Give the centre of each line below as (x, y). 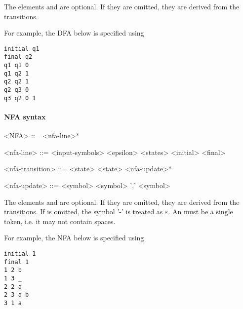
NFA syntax (25, 116)
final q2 (18, 57)
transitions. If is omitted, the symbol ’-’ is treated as (83, 212)
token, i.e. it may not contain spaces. (60, 221)
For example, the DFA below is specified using (74, 33)
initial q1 (22, 49)
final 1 (17, 262)
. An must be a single (201, 212)
